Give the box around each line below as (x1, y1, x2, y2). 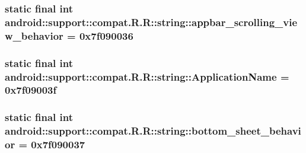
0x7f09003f (5, 82, 57, 97)
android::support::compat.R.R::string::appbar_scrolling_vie (5, 14, 298, 29)
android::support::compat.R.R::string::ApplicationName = (5, 69, 289, 84)
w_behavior (5, 28, 63, 43)
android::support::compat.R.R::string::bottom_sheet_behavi (5, 123, 301, 138)
